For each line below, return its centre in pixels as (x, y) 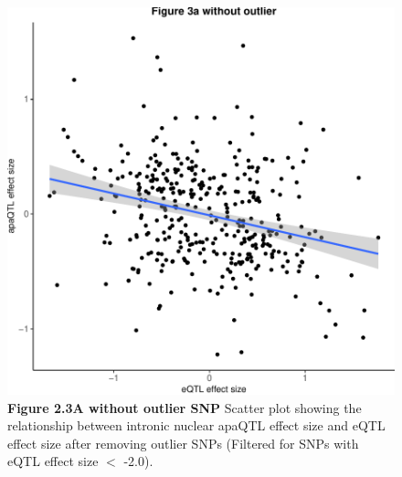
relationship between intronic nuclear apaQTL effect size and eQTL (196, 425)
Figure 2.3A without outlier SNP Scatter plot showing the (185, 407)
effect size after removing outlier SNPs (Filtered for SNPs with (183, 443)
